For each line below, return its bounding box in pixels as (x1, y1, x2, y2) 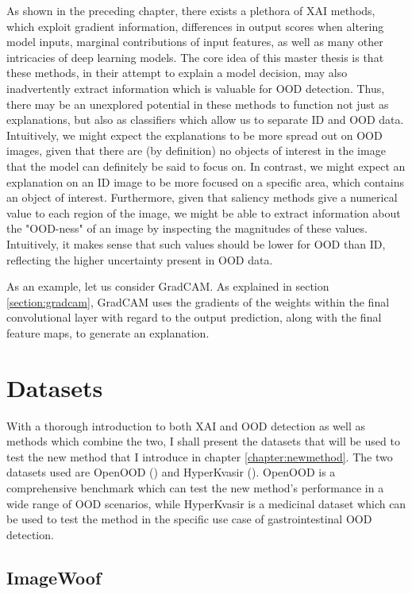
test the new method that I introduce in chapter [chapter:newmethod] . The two (6, 448, 393, 465)
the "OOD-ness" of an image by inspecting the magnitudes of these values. (6, 220, 368, 237)
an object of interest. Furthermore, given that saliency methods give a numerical (6, 189, 398, 206)
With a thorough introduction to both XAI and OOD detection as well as (6, 417, 365, 434)
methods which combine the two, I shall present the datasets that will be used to (6, 433, 400, 449)
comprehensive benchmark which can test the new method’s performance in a (6, 479, 384, 496)
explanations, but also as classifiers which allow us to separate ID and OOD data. (6, 111, 404, 128)
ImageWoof (6, 565, 102, 589)
